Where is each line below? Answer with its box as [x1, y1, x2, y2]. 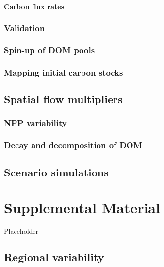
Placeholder [4, 226, 39, 236]
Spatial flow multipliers [4, 92, 123, 107]
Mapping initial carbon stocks [4, 66, 123, 78]
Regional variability [4, 250, 104, 265]
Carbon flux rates [4, 1, 65, 11]
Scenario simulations [4, 164, 109, 179]
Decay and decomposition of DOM [4, 139, 142, 151]
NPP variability [4, 117, 67, 129]
